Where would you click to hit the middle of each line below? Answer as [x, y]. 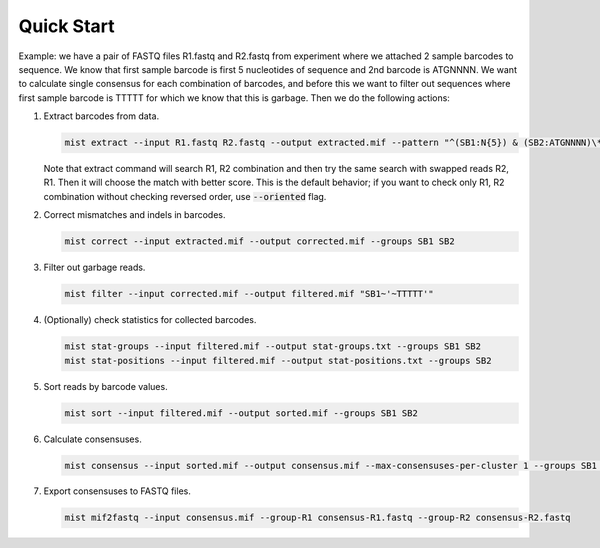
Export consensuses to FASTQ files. [117, 491]
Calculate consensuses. [92, 439]
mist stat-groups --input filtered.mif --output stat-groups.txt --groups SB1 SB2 [273, 346]
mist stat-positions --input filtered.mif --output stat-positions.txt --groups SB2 [278, 360]
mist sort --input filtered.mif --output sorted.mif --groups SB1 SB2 [241, 413]
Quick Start [66, 26]
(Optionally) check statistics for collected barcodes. [150, 320]
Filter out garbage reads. [94, 267]
